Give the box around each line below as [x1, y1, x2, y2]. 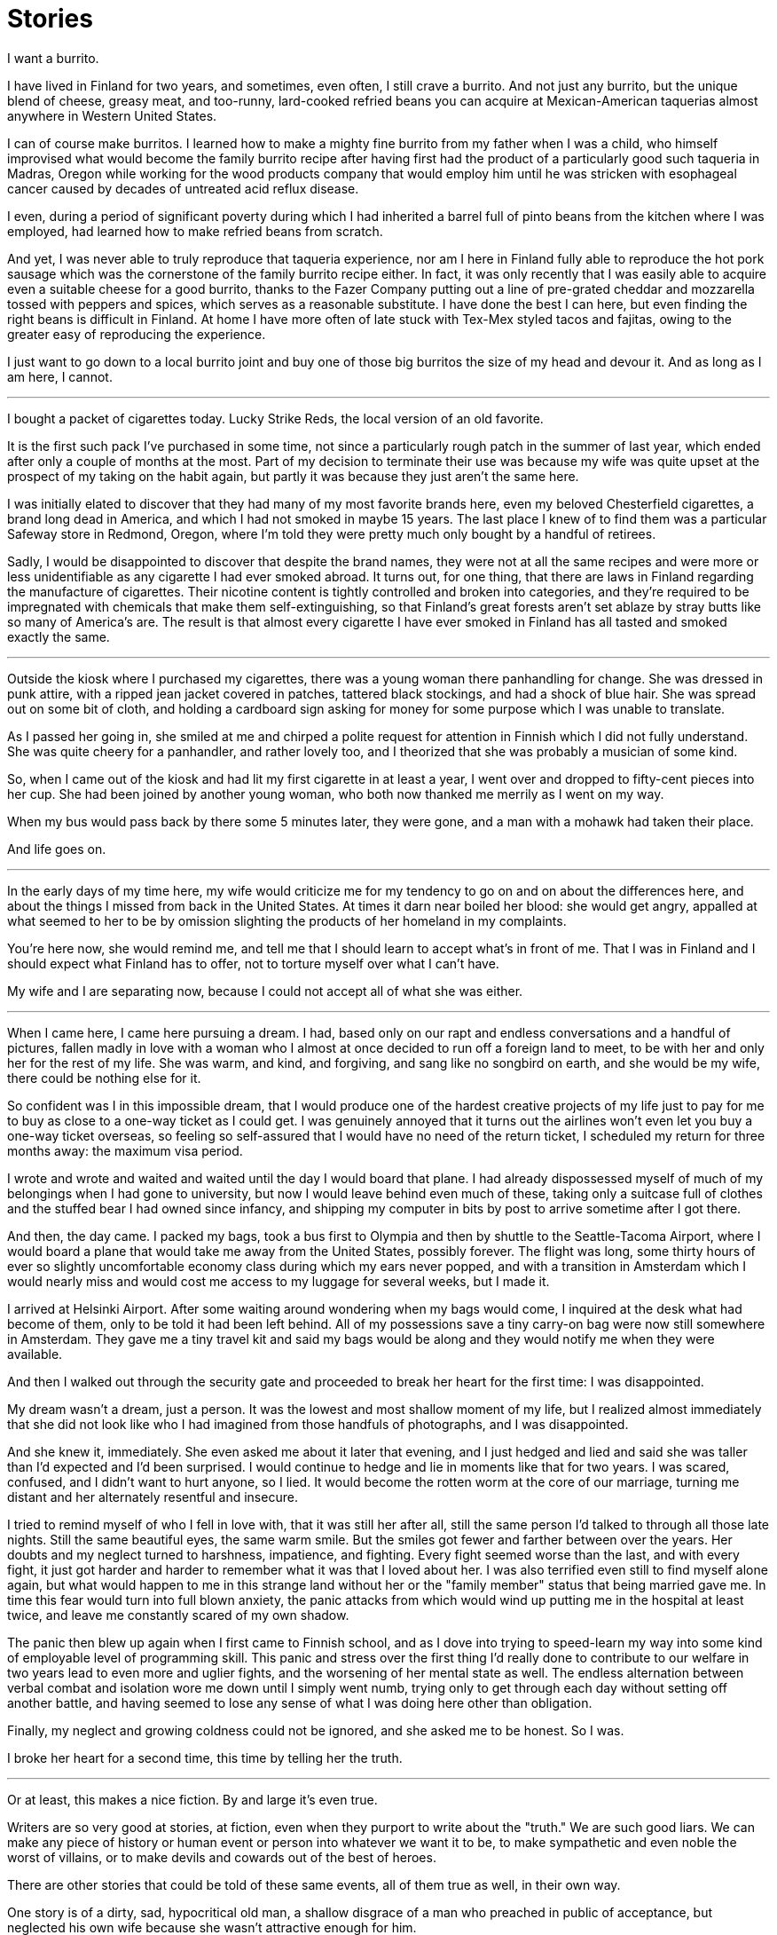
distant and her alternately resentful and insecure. [7, 1489, 298, 1505]
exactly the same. [7, 628, 110, 644]
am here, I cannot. [7, 368, 113, 384]
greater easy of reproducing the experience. [7, 326, 266, 342]
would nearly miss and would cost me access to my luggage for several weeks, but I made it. [7, 1273, 550, 1289]
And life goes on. [7, 841, 106, 857]
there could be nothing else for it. [7, 1070, 201, 1086]
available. [7, 1346, 63, 1362]
